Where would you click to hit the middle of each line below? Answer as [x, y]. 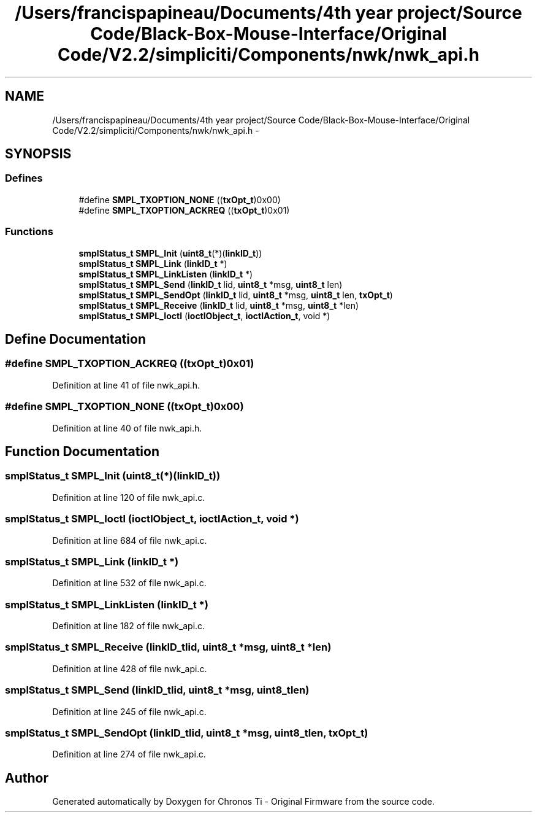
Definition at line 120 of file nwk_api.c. [129, 497]
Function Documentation [82, 451]
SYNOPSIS [38, 154]
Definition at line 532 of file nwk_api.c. [129, 583]
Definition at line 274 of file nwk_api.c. [129, 754]
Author [27, 778]
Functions [29, 232]
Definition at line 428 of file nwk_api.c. [130, 668]
